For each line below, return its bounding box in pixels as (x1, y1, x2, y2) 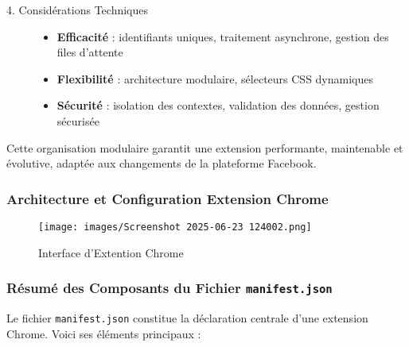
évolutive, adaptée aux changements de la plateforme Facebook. (6, 155, 317, 172)
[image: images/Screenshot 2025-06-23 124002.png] (38, 221, 312, 233)
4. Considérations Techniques (6, 2, 148, 17)
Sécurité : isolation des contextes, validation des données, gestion (56, 97, 380, 114)
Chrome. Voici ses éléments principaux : (6, 325, 201, 341)
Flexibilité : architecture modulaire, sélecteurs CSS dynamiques (56, 70, 374, 87)
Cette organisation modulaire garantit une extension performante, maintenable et (6, 139, 403, 156)
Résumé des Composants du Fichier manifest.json (6, 278, 333, 298)
